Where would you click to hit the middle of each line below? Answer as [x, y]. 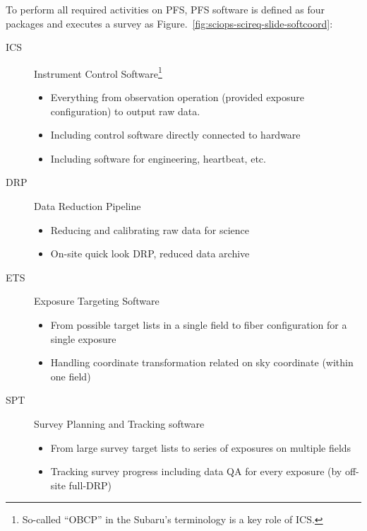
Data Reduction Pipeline [88, 206]
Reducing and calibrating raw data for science [150, 229]
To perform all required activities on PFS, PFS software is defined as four [166, 9]
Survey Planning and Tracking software [119, 423]
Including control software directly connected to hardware [175, 135]
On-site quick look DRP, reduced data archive [150, 253]
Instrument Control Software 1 [98, 72]
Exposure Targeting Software [97, 301]
